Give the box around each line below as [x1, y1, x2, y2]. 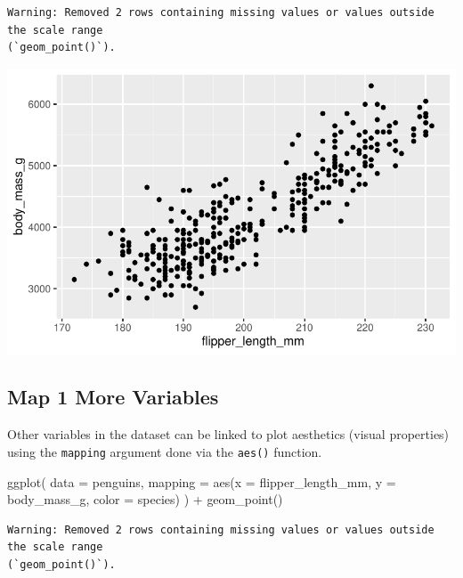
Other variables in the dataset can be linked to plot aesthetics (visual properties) [7, 425, 450, 444]
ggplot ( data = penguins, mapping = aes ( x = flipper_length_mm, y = [7, 472, 396, 491]
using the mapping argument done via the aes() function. [7, 442, 322, 460]
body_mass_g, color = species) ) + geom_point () [7, 490, 283, 509]
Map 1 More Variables [7, 383, 219, 411]
